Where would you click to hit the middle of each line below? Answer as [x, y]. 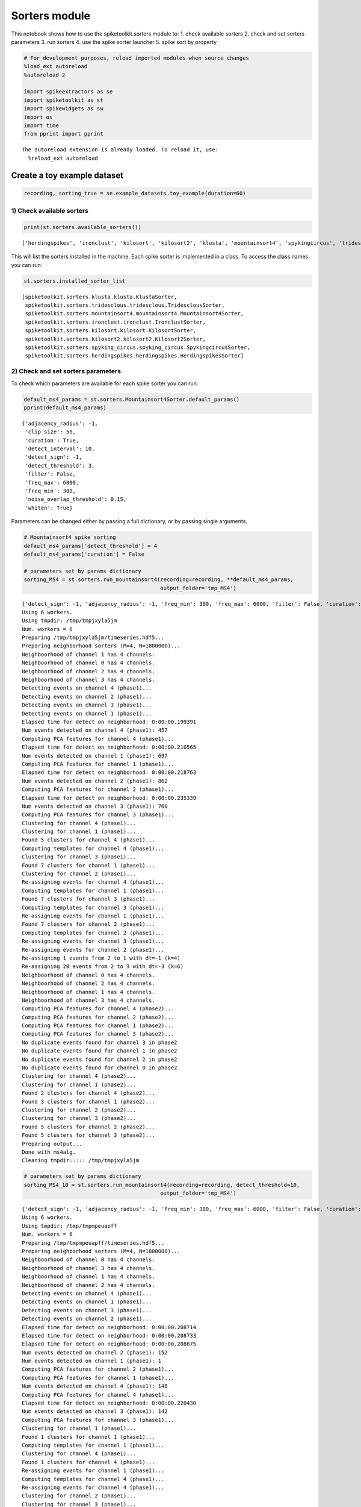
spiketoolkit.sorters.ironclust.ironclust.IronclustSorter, [115, 322]
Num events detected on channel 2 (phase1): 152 [95, 1352]
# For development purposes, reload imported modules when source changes [137, 58]
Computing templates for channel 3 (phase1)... [93, 908]
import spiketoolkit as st [63, 100]
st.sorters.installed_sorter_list [75, 281]
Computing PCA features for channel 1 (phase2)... [98, 1026]
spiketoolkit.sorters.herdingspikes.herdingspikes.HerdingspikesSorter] [134, 356]
